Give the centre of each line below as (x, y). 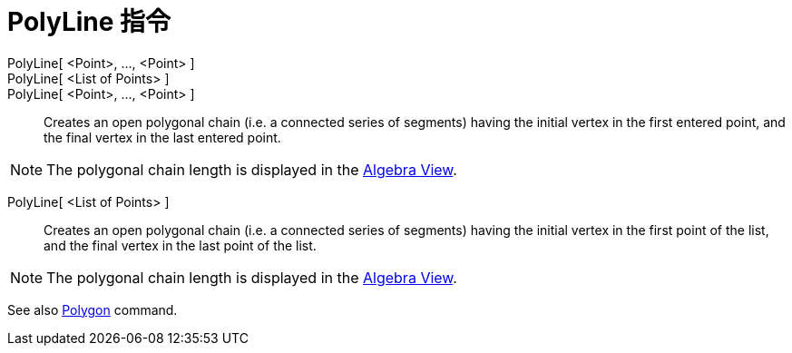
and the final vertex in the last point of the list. (180, 245)
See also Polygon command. (93, 309)
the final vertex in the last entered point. (162, 137)
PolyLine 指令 (89, 22)
